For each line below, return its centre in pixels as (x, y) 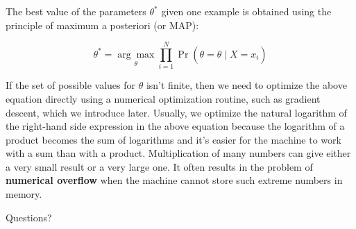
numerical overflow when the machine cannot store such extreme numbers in (174, 180)
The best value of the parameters (76, 11)
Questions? (29, 217)
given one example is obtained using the (246, 11)
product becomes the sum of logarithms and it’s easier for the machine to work (173, 139)
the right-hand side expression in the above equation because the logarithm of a (175, 126)
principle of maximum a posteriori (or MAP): (102, 25)
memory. (24, 194)
